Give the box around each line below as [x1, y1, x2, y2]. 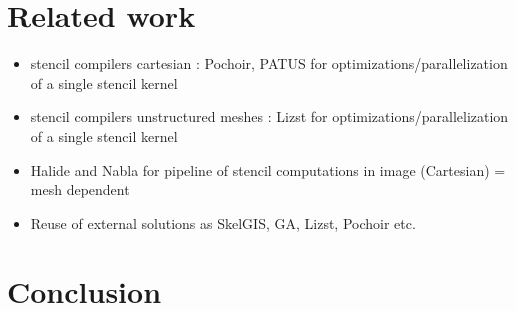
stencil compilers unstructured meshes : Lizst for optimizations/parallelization [30, 106, 509, 127]
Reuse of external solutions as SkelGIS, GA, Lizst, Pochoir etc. [30, 212, 416, 233]
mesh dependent [30, 179, 130, 200]
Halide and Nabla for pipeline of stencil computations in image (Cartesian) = [30, 159, 506, 180]
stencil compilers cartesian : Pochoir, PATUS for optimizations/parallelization [30, 53, 508, 74]
